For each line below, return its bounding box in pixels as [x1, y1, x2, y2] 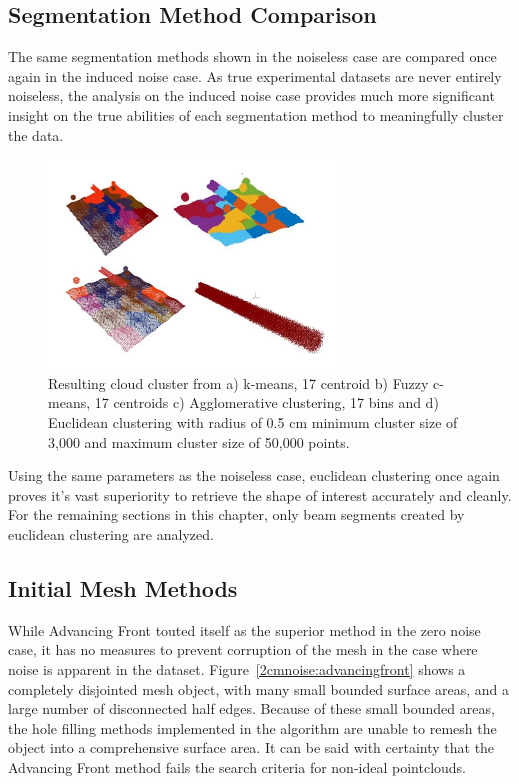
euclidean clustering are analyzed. [8, 523, 214, 544]
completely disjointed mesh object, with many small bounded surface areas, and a [8, 678, 509, 699]
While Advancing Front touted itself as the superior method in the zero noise [8, 619, 481, 640]
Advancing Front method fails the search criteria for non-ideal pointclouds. [8, 756, 466, 777]
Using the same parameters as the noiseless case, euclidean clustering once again [8, 465, 500, 486]
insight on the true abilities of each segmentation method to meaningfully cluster [8, 104, 504, 125]
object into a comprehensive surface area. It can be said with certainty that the [8, 737, 495, 758]
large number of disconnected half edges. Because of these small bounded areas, [8, 698, 495, 719]
